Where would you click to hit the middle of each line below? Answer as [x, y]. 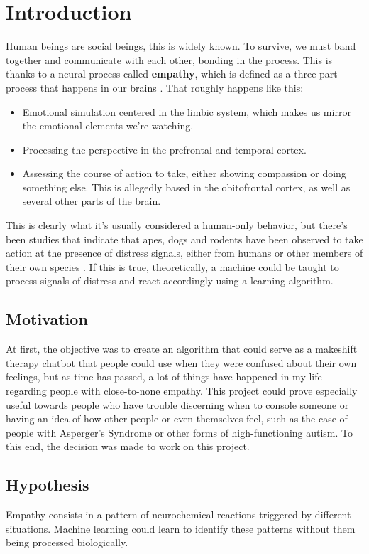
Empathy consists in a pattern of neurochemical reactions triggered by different [178, 515]
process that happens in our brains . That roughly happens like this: [155, 87]
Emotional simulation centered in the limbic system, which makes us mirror [187, 111]
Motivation [47, 319]
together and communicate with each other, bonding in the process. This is [169, 59]
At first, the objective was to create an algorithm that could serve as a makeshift [182, 349]
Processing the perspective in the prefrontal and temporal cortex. [164, 149]
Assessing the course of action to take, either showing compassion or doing [184, 173]
